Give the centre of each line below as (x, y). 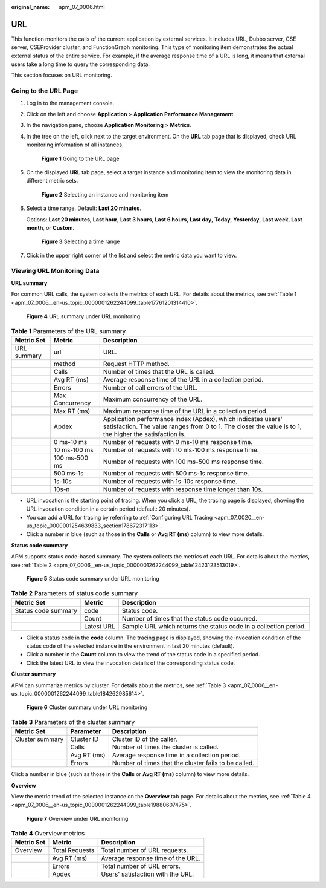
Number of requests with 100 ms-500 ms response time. (183, 462)
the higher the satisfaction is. (144, 434)
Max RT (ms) (72, 411)
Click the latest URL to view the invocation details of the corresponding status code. (131, 663)
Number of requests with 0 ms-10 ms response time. (178, 442)
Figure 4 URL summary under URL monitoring (83, 316)
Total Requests (73, 850)
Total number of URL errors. (141, 866)
